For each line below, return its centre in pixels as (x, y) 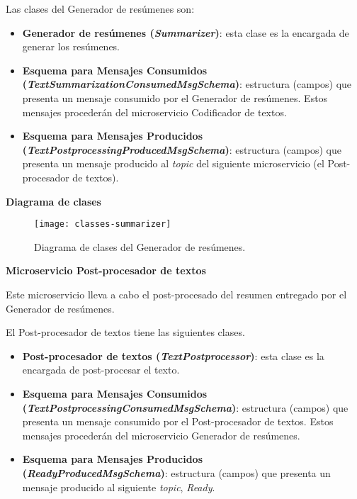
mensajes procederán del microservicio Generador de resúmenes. (161, 435)
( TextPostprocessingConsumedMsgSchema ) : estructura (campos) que (185, 407)
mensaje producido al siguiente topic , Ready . (119, 487)
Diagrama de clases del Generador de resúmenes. (140, 246)
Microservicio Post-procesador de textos (106, 270)
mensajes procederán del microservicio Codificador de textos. (154, 112)
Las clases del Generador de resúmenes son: (100, 9)
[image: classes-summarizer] (103, 224)
